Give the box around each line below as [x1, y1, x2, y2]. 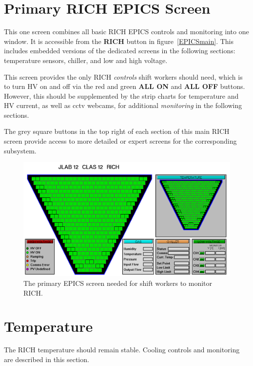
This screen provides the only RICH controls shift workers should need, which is [4, 71, 243, 82]
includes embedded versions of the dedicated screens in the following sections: [4, 45, 235, 56]
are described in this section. [4, 354, 89, 364]
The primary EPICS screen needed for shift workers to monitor [23, 278, 213, 288]
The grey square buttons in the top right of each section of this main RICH [4, 126, 230, 136]
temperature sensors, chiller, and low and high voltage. [4, 55, 168, 65]
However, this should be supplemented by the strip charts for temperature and [4, 90, 239, 101]
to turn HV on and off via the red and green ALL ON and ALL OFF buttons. [4, 81, 245, 91]
